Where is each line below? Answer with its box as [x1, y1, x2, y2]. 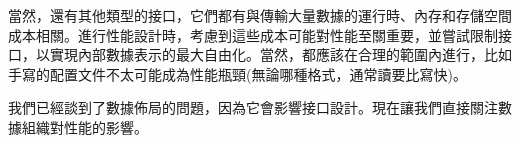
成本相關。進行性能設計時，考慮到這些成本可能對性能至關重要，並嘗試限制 [8, 24, 498, 45]
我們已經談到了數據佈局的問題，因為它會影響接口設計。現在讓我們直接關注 [8, 97, 498, 118]
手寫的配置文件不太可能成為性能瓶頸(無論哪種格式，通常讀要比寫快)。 [8, 63, 467, 84]
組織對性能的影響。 [21, 116, 148, 137]
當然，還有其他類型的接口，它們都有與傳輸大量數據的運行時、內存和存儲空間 [8, 5, 512, 25]
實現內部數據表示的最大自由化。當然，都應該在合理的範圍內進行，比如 [49, 44, 512, 65]
